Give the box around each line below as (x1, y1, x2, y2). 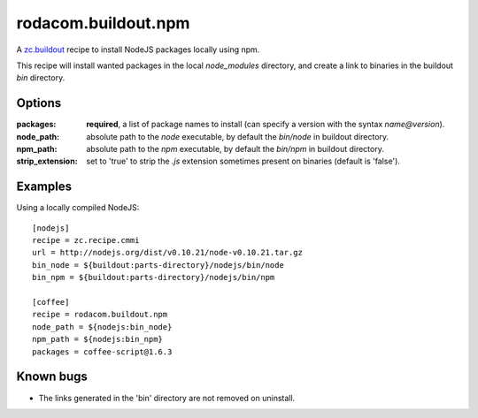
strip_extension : (16, 156, 79, 167)
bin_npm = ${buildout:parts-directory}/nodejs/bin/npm (32, 272, 275, 283)
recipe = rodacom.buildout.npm (32, 309, 168, 320)
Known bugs (16, 369, 89, 384)
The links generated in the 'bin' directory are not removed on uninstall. (38, 392, 296, 403)
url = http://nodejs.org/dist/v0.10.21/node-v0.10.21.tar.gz (32, 247, 303, 258)
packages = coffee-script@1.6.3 (32, 346, 173, 357)
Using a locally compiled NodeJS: (16, 202, 140, 213)
